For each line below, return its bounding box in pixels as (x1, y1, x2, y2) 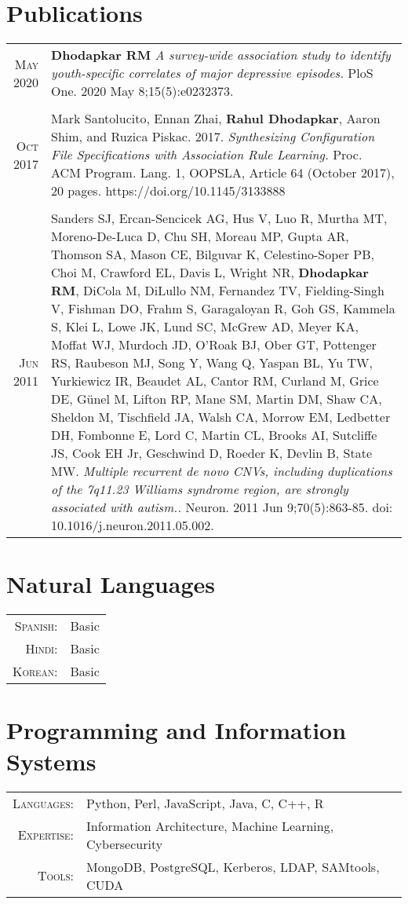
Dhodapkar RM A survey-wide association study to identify (51, 46, 391, 64)
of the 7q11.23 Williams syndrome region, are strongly (51, 480, 348, 499)
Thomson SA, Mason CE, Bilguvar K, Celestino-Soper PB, (51, 245, 374, 264)
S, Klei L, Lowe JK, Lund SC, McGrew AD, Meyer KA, (51, 317, 359, 336)
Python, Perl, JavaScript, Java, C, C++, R (86, 793, 324, 812)
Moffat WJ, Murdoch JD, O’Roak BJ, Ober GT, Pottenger (51, 335, 377, 354)
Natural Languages (6, 568, 215, 600)
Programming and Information (6, 714, 347, 746)
